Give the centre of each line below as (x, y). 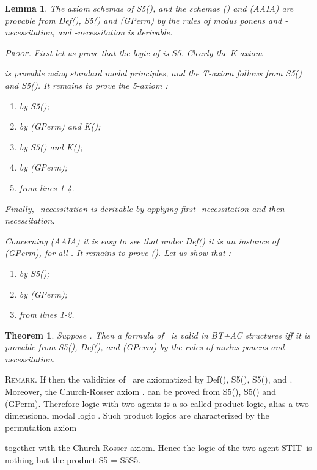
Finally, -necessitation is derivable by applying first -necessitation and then (145, 208)
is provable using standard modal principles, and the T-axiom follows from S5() (154, 73)
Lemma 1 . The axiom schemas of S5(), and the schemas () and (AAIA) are (149, 8)
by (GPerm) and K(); (60, 126)
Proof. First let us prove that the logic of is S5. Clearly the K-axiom (134, 52)
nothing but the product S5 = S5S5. (73, 460)
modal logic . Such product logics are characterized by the (161, 415)
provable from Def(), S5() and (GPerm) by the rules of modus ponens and (144, 20)
